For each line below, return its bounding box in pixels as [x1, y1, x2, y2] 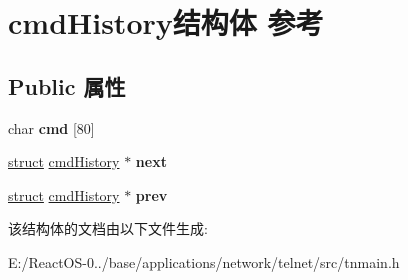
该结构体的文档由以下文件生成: [8, 218, 208, 239]
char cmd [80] [8, 117, 95, 138]
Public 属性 [8, 70, 126, 101]
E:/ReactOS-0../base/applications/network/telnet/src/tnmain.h [8, 251, 400, 272]
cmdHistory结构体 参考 [8, 2, 324, 43]
